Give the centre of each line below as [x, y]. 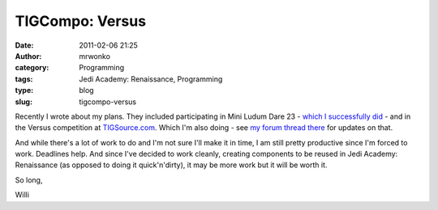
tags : [24, 79]
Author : [28, 56]
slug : [24, 102]
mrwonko [95, 56]
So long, [29, 180]
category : [32, 68]
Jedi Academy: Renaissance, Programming [151, 79]
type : [24, 90]
